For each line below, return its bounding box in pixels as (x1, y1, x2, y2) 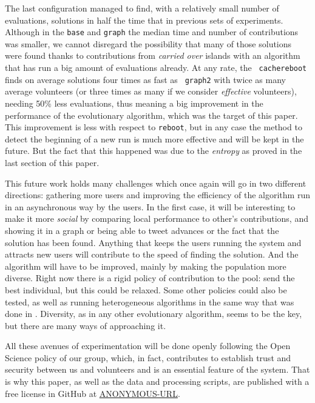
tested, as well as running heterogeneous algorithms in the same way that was (5, 295, 294, 308)
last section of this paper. (5, 156, 100, 168)
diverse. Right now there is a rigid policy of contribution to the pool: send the (5, 271, 295, 284)
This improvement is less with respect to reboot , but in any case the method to (5, 121, 302, 133)
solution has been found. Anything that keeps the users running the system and (5, 236, 302, 248)
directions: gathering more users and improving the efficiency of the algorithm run (5, 188, 310, 201)
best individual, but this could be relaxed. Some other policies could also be (5, 283, 287, 296)
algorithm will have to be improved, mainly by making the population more (5, 259, 286, 272)
